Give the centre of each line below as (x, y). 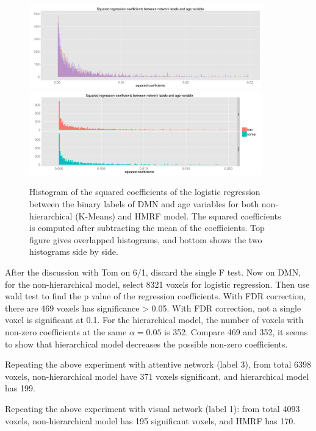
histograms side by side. (74, 251)
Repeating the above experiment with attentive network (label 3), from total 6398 (158, 364)
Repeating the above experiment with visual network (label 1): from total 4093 (153, 408)
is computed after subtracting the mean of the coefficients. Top (147, 228)
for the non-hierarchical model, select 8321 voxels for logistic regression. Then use (157, 284)
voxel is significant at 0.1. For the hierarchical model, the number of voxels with (154, 320)
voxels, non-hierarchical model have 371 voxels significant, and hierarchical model (157, 376)
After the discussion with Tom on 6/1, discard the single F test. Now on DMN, (153, 272)
